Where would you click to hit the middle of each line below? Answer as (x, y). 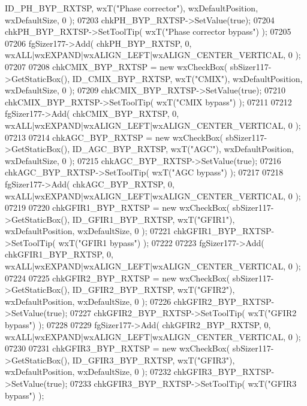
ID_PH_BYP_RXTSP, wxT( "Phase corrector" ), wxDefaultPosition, (132, 8)
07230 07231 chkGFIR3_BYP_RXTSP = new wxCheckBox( (118, 348)
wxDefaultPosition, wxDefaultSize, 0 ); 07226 (88, 301)
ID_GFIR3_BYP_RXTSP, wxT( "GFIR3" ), (153, 360)
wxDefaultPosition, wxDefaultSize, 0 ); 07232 (88, 372)
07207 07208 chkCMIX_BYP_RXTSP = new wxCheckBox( (116, 66)
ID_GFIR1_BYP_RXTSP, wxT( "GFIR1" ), (153, 219)
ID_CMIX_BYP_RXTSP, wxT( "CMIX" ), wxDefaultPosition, (187, 78)
